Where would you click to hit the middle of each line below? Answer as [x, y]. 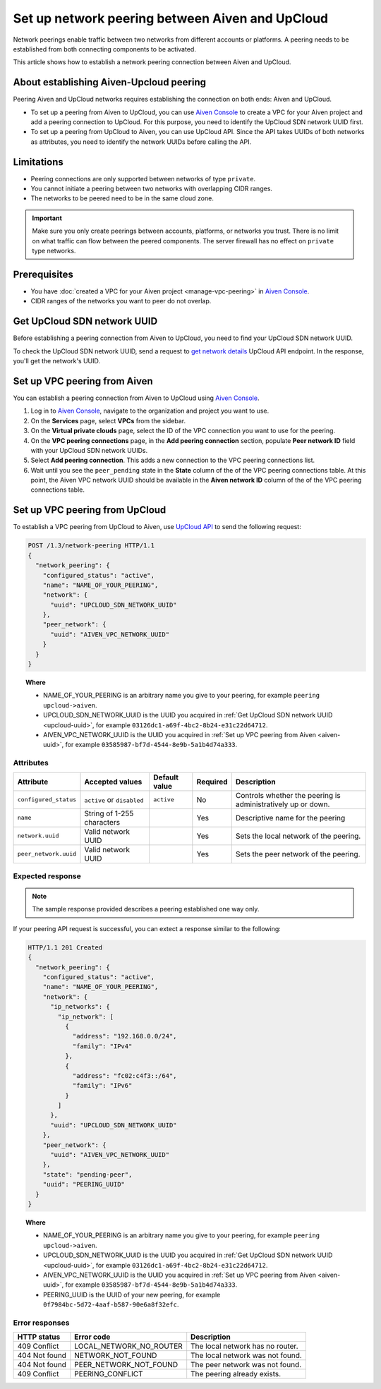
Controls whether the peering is [288, 795]
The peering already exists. [236, 1374]
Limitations [38, 162]
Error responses [41, 1323]
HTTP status [39, 1337]
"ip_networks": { [80, 1007]
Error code [92, 1337]
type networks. [54, 251]
